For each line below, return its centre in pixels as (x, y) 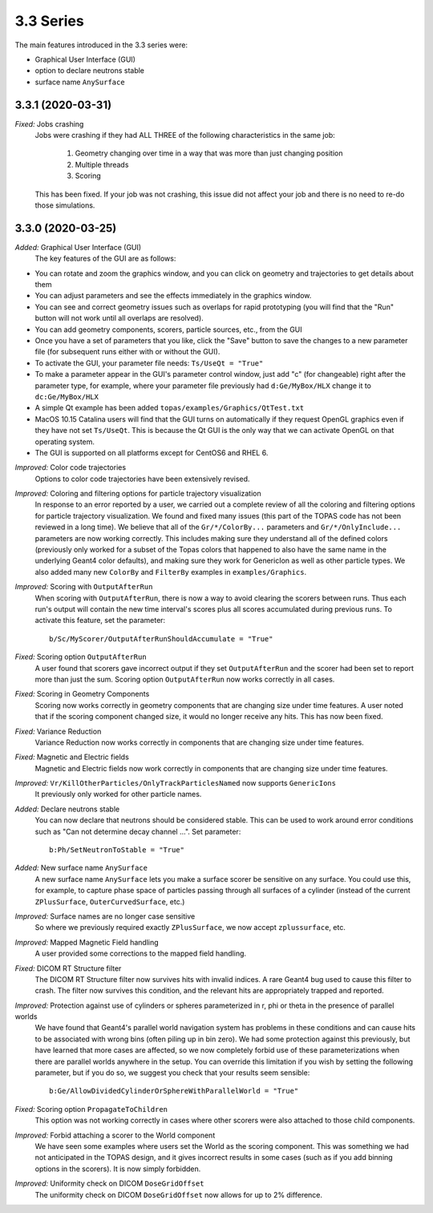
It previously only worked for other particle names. (118, 795)
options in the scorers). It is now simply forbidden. (118, 1169)
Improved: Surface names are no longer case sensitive (105, 916)
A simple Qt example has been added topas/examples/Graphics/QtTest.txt (170, 408)
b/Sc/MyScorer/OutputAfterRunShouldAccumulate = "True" (161, 639)
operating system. (65, 442)
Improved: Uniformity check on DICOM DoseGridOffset (109, 1183)
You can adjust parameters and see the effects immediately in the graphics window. (173, 296)
